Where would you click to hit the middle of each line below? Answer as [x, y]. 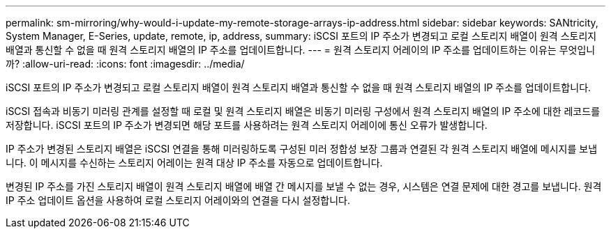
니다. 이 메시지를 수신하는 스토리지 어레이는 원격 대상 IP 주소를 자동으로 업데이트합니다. [194, 163]
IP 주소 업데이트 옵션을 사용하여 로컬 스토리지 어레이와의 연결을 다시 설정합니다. [178, 200]
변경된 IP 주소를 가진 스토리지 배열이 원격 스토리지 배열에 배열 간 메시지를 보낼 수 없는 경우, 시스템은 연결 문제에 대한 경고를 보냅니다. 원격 [304, 186]
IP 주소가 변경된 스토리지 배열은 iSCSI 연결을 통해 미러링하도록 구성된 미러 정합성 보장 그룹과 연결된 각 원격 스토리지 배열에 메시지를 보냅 [302, 149]
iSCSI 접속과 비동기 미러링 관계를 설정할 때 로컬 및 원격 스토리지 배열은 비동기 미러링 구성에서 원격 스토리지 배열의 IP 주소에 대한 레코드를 [303, 111]
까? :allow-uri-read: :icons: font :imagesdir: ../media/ [125, 64]
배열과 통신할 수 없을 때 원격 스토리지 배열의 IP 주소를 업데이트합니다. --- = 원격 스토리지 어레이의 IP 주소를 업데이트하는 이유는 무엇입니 [301, 50]
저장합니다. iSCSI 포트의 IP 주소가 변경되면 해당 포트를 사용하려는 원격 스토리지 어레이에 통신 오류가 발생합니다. [247, 125]
